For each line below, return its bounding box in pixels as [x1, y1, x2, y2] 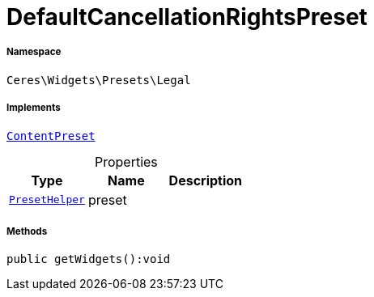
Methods [6, 225, 48, 237]
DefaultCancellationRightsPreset [6, 3, 368, 31]
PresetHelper [9, 193, 85, 206]
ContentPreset [6, 129, 96, 142]
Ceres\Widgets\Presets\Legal [6, 73, 191, 87]
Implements [6, 102, 61, 114]
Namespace [6, 46, 62, 58]
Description [168, 172, 243, 189]
